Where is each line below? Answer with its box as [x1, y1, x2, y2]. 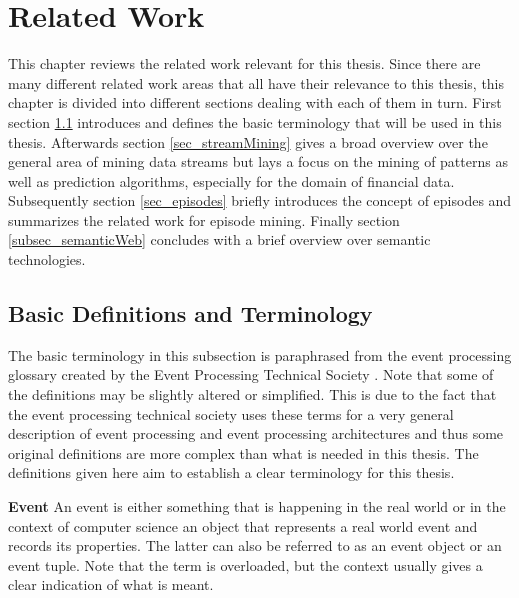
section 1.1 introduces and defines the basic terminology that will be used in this [8, 111, 502, 132]
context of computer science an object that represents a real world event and [8, 515, 478, 536]
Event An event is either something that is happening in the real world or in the [8, 496, 506, 517]
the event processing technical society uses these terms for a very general [8, 403, 454, 424]
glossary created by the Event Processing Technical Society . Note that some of [8, 364, 494, 385]
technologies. [8, 249, 86, 270]
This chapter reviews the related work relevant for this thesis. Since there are [8, 53, 481, 74]
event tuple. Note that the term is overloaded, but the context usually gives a [8, 554, 483, 575]
